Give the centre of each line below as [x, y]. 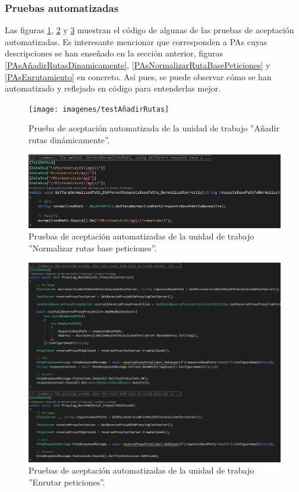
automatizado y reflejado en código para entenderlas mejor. [113, 88]
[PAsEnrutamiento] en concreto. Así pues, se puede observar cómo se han [138, 76]
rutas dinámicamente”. [69, 140]
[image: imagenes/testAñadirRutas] [99, 109]
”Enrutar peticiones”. [67, 482]
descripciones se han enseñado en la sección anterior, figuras [114, 53]
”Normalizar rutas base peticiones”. [93, 248]
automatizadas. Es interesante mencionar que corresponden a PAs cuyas [136, 41]
